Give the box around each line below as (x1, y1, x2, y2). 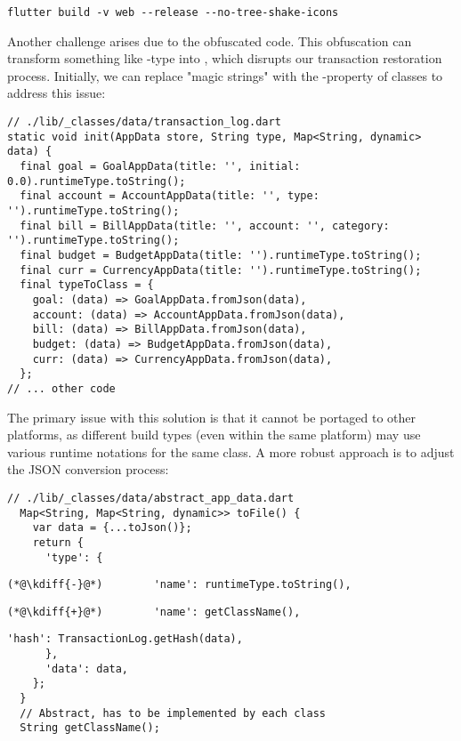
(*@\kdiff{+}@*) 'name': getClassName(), (7, 605, 301, 618)
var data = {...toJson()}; (32, 521, 192, 535)
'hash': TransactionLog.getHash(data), (7, 632, 243, 646)
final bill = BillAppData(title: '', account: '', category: (20, 219, 390, 232)
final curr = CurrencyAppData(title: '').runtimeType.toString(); (20, 263, 422, 277)
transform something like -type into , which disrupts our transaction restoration (7, 49, 442, 68)
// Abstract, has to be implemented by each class (20, 706, 326, 720)
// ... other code (7, 382, 116, 395)
